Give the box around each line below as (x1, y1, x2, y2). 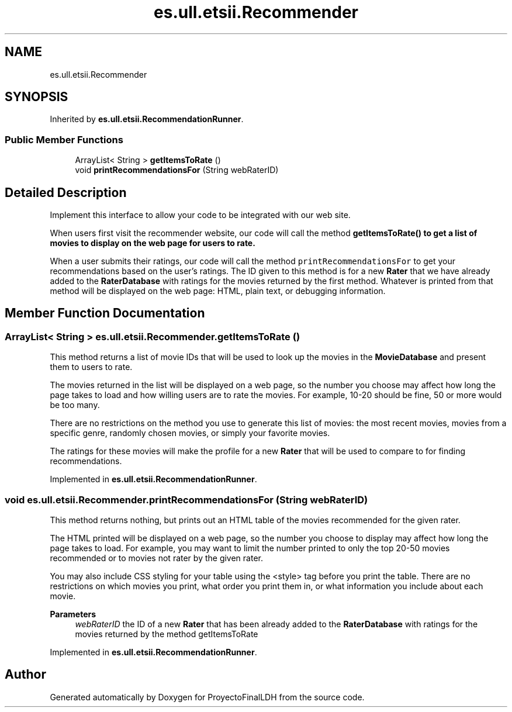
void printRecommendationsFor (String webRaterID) (75, 165, 279, 175)
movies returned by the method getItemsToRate (75, 629, 258, 639)
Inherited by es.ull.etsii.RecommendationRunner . (50, 114, 244, 125)
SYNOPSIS (5, 89, 68, 105)
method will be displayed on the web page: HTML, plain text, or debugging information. (50, 286, 386, 296)
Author (5, 667, 46, 682)
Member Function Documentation (5, 306, 205, 321)
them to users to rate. (50, 362, 133, 372)
